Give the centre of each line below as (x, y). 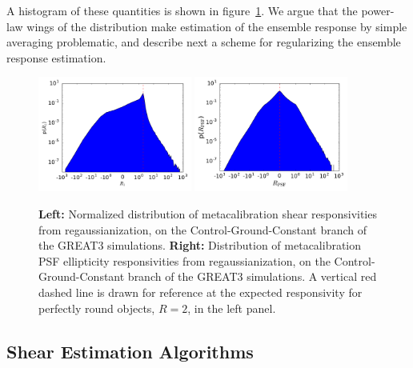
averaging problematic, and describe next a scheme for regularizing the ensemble (204, 42)
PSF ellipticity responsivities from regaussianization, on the (184, 260)
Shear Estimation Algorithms (130, 351)
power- (378, 10)
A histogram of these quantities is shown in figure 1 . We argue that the (182, 10)
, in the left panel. (232, 308)
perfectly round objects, (97, 308)
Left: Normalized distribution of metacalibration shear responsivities (208, 214)
